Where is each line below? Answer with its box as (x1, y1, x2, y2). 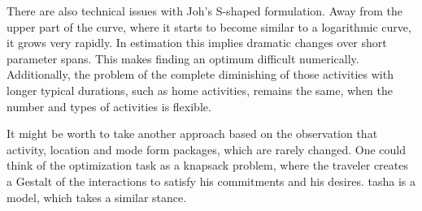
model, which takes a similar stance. (7, 188, 187, 205)
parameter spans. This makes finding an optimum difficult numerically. (7, 50, 359, 67)
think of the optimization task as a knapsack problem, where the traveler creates (7, 157, 408, 174)
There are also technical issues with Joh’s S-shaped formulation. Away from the (7, 2, 402, 19)
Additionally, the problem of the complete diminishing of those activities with (7, 66, 394, 83)
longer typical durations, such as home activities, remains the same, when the (7, 81, 393, 98)
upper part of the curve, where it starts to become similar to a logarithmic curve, (7, 18, 411, 35)
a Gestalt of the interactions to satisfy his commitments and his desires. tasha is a (7, 172, 416, 189)
